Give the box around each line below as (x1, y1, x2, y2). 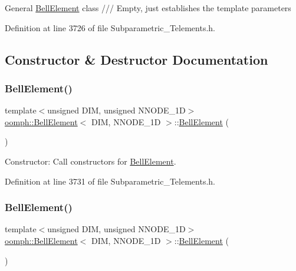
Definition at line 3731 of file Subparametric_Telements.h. (5, 175, 215, 187)
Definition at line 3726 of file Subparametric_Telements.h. (5, 21, 215, 34)
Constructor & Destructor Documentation (5, 50, 268, 68)
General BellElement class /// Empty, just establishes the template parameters (5, 2, 291, 14)
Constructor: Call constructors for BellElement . (5, 155, 176, 167)
